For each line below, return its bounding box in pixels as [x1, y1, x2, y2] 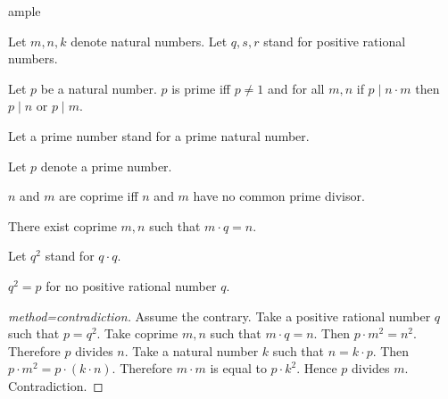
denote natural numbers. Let [71, 31, 228, 50]
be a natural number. [40, 79, 157, 97]
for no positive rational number [46, 276, 217, 295]
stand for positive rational [263, 31, 406, 50]
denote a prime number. [40, 156, 172, 175]
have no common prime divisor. [193, 187, 365, 205]
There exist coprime [8, 216, 117, 235]
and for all [268, 79, 325, 97]
